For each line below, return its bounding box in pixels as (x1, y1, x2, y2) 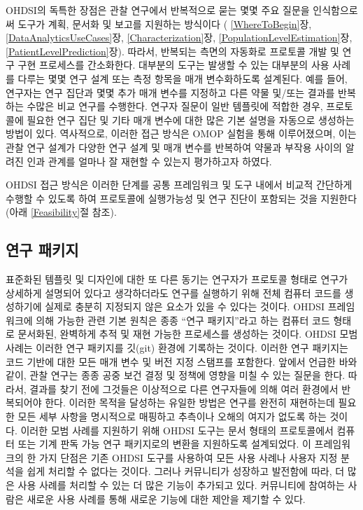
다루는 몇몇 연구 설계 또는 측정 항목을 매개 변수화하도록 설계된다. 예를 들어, (17, 71, 348, 85)
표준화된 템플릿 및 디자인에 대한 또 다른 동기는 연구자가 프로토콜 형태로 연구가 (6, 272, 348, 287)
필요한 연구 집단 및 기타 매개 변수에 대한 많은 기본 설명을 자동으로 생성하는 (27, 112, 355, 127)
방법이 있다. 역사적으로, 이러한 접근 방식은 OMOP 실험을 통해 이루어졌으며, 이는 (6, 126, 357, 141)
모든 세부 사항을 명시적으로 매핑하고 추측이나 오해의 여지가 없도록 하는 (17, 409, 327, 424)
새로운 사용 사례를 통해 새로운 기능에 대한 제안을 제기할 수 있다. (27, 491, 306, 506)
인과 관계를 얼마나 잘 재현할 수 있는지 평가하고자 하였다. (27, 153, 272, 168)
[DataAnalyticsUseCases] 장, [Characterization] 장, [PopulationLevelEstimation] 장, (6, 30, 353, 45)
